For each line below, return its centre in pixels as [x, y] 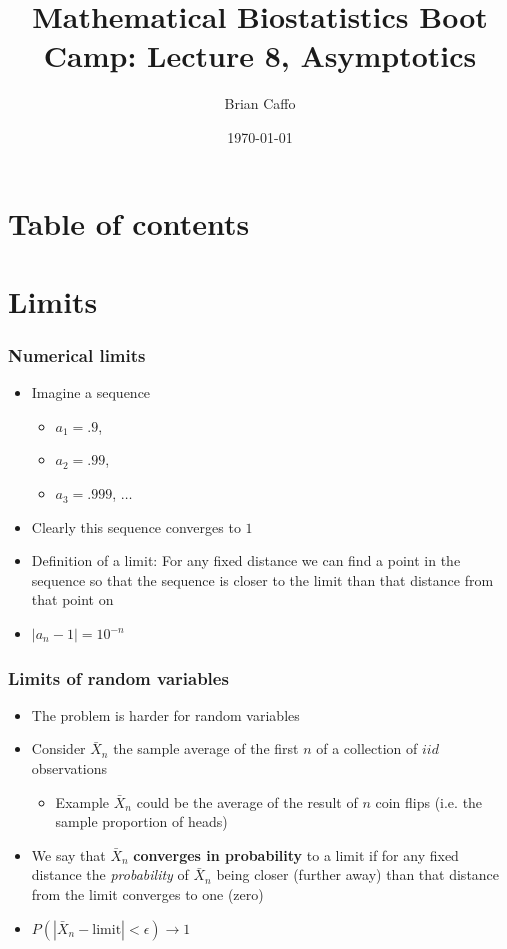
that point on [72, 599]
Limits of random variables [118, 677]
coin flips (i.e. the [429, 801]
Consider [58, 748]
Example [82, 801]
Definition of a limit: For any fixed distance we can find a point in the [246, 560]
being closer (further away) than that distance [358, 874]
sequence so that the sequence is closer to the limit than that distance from [262, 579]
